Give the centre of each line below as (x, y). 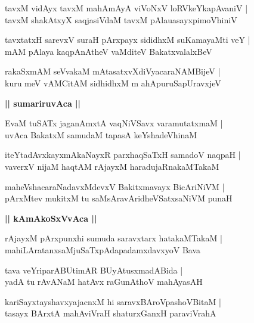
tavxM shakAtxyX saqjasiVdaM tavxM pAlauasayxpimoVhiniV (121, 19)
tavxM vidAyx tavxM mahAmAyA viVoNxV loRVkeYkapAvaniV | (126, 8)
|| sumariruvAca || (43, 103)
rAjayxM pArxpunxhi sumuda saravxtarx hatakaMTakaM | (114, 238)
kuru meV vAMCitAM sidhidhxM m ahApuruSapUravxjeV (113, 83)
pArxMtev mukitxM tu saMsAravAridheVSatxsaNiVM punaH (119, 198)
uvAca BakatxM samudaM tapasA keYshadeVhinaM (101, 134)
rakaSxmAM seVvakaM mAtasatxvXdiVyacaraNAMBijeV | (113, 71)
